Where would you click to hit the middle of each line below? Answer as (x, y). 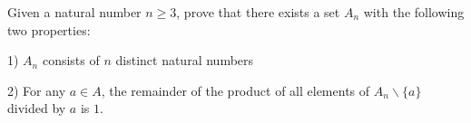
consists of (71, 60)
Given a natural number (74, 12)
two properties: (49, 29)
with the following (414, 12)
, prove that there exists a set (258, 12)
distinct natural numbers (185, 60)
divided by (37, 108)
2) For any (37, 90)
